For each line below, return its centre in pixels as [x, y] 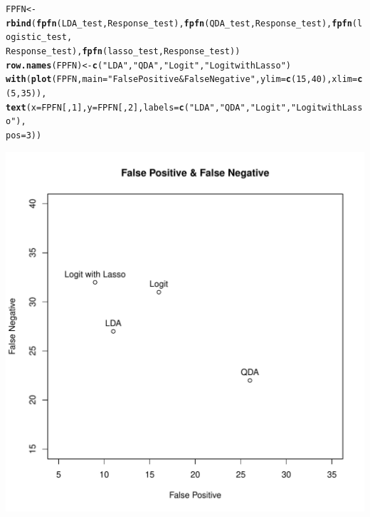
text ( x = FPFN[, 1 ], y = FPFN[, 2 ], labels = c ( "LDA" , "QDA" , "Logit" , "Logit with [174, 107]
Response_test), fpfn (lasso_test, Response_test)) [123, 51]
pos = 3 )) [24, 135]
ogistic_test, [39, 37]
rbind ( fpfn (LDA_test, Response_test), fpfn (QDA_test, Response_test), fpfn [179, 23]
